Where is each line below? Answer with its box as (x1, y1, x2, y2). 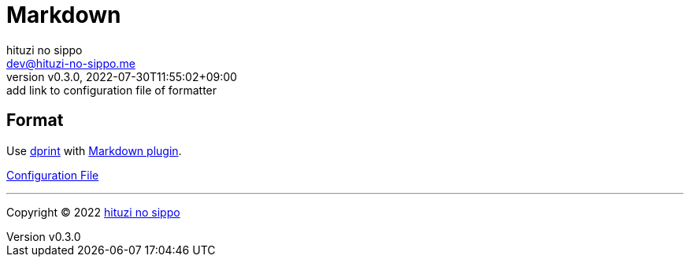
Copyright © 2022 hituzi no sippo (6, 205, 180, 219)
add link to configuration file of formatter (6, 83, 217, 97)
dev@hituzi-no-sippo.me (6, 56, 135, 70)
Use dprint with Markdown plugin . (6, 143, 182, 157)
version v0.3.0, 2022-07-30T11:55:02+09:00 (6, 69, 237, 83)
